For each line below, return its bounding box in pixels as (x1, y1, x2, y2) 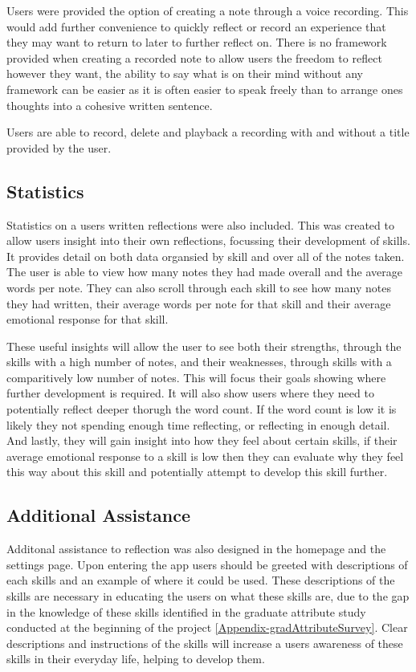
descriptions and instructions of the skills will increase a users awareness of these (6, 634, 403, 651)
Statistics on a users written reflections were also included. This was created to (6, 216, 394, 233)
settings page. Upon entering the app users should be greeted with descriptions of (6, 556, 408, 572)
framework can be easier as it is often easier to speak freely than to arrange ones (6, 80, 403, 97)
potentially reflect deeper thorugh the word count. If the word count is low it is (6, 401, 397, 417)
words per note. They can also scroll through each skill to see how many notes (6, 279, 391, 295)
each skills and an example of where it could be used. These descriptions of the (6, 572, 395, 589)
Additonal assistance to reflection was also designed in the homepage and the (6, 540, 386, 557)
